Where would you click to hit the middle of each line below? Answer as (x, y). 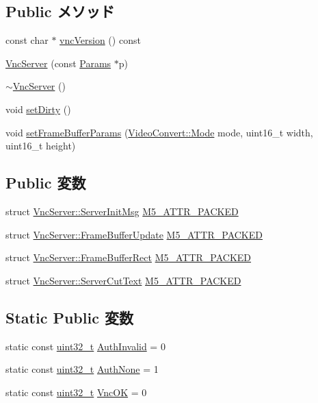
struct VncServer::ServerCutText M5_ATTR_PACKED (123, 280)
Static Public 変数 (69, 317)
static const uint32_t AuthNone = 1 (82, 369)
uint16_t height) (41, 146)
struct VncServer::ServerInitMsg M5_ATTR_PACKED (122, 211)
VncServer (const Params (58, 63)
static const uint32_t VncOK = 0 (76, 392)
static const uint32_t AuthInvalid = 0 (85, 346)
